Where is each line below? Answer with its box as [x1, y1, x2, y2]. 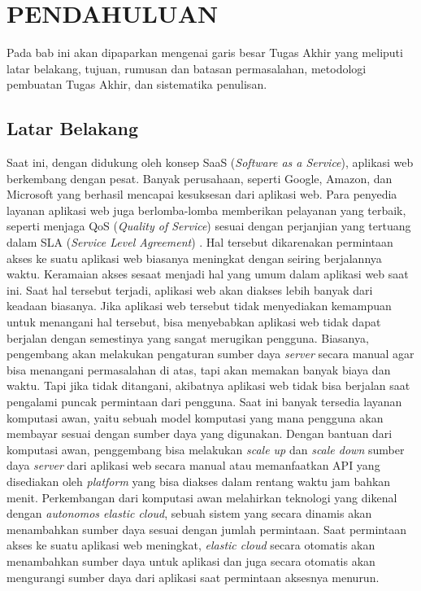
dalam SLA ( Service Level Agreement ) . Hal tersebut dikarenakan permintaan [7, 234, 393, 251]
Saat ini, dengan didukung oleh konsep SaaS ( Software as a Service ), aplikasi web [7, 154, 414, 171]
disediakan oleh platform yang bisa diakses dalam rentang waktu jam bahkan [7, 472, 391, 489]
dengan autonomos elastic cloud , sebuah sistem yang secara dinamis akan [7, 505, 372, 522]
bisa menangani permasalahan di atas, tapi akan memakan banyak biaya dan [7, 361, 391, 378]
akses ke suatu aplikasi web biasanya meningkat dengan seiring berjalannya [7, 249, 382, 266]
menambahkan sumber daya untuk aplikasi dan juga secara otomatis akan [7, 552, 375, 569]
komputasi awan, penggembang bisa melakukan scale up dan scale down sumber [7, 440, 405, 457]
